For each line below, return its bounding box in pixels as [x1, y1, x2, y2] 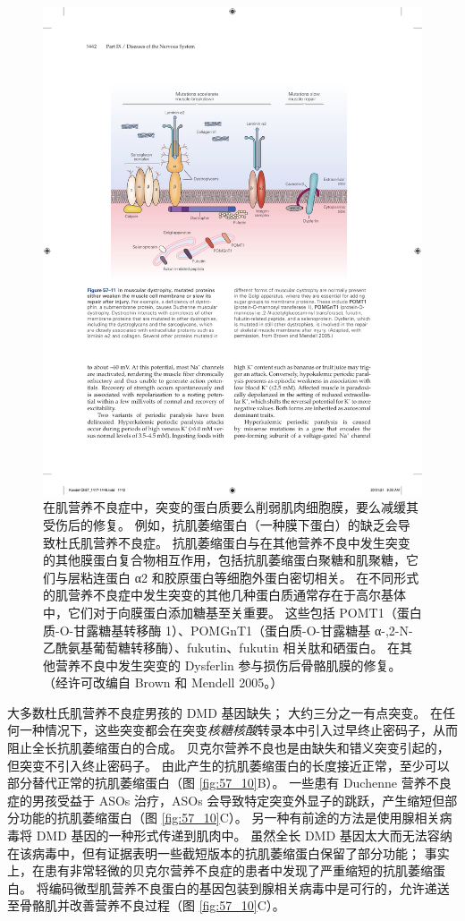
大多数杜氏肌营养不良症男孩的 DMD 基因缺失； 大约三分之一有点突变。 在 [7, 703, 443, 721]
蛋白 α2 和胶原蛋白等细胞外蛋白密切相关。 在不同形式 [105, 567, 419, 586]
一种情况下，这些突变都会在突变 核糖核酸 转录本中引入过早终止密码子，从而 [19, 721, 458, 739]
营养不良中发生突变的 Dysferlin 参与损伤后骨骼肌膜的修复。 [55, 655, 402, 674]
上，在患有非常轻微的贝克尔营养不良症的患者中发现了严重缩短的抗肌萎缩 [7, 861, 433, 880]
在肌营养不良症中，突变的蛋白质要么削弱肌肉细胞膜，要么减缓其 [43, 498, 418, 516]
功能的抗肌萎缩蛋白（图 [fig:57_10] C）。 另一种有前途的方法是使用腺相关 [19, 808, 440, 827]
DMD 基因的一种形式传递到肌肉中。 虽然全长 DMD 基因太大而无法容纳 [36, 826, 452, 845]
